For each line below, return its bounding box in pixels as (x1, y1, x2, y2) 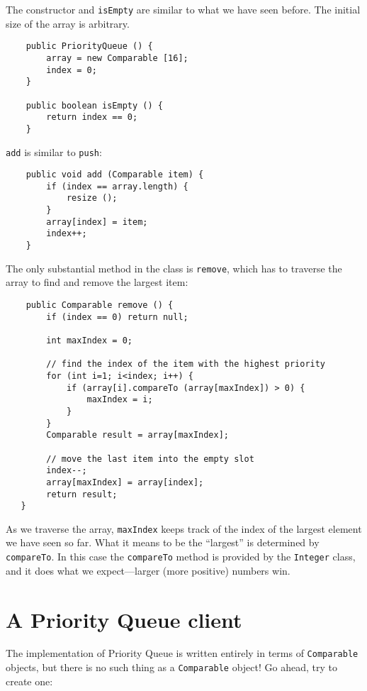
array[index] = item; (46, 216, 148, 227)
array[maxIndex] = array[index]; (46, 477, 204, 487)
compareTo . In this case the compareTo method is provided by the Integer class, (6, 549, 356, 564)
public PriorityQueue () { (26, 41, 153, 52)
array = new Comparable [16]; (46, 52, 188, 63)
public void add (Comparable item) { (26, 170, 204, 180)
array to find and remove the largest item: (6, 275, 188, 289)
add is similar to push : (6, 144, 102, 159)
